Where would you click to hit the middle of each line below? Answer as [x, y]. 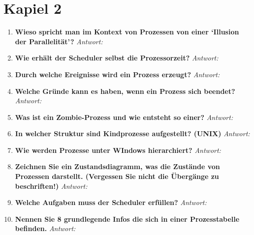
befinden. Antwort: [45, 228]
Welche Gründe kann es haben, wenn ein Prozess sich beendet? [125, 91]
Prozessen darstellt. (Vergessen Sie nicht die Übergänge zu [117, 176]
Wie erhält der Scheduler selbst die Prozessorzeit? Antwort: [117, 58]
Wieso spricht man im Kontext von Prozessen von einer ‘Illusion [127, 32]
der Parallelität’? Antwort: [59, 41]
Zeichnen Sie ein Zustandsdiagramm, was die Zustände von [117, 166]
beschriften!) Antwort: [51, 186]
